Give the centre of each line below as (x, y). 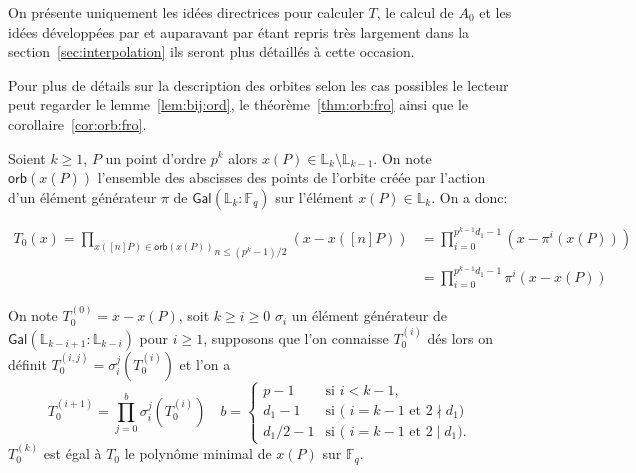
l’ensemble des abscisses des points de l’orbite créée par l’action (291, 177)
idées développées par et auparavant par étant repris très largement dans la (239, 31)
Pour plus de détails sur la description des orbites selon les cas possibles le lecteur (258, 84)
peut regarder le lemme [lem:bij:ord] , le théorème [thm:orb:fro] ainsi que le (238, 104)
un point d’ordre (156, 157)
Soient (27, 157)
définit (27, 363)
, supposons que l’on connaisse (296, 337)
